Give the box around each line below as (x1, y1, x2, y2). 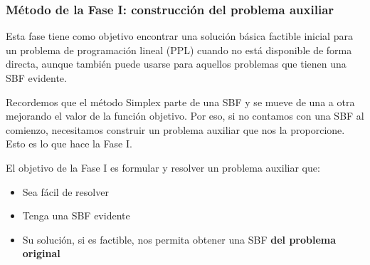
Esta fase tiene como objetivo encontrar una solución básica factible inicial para (6, 28, 353, 43)
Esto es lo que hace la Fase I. (6, 136, 132, 151)
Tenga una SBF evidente (22, 208, 130, 223)
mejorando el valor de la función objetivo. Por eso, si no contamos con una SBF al (6, 108, 364, 123)
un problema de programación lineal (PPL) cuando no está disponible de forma (6, 42, 352, 57)
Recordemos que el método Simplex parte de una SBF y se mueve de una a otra (6, 94, 355, 109)
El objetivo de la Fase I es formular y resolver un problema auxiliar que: (6, 160, 320, 175)
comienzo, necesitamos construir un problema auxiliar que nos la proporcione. (6, 122, 345, 137)
